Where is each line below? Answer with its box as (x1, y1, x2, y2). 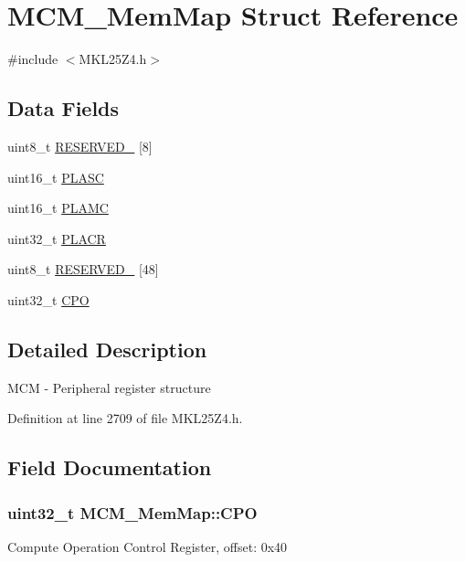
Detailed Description (7, 334, 207, 363)
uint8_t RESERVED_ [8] (7, 136, 153, 155)
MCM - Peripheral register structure (7, 377, 211, 397)
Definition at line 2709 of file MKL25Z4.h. (7, 408, 243, 428)
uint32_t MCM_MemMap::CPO (7, 501, 258, 524)
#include (7, 49, 58, 69)
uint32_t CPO (7, 290, 90, 309)
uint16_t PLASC (7, 167, 104, 186)
